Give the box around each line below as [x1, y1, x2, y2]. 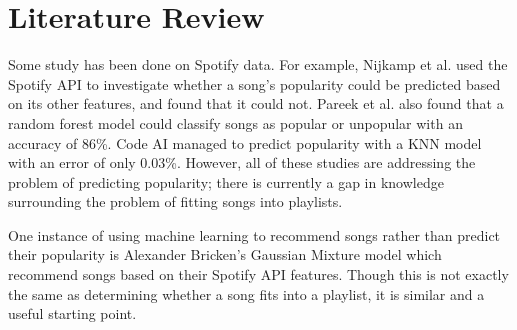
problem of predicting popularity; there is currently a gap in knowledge [8, 171, 444, 192]
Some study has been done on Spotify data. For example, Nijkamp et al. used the [8, 54, 508, 75]
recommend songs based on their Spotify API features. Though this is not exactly [8, 264, 509, 285]
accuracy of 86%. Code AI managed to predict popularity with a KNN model [8, 132, 482, 153]
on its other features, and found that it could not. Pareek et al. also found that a [8, 93, 504, 114]
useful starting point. [8, 303, 137, 324]
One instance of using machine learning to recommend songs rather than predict [8, 224, 501, 245]
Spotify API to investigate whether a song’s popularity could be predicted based [8, 73, 501, 94]
